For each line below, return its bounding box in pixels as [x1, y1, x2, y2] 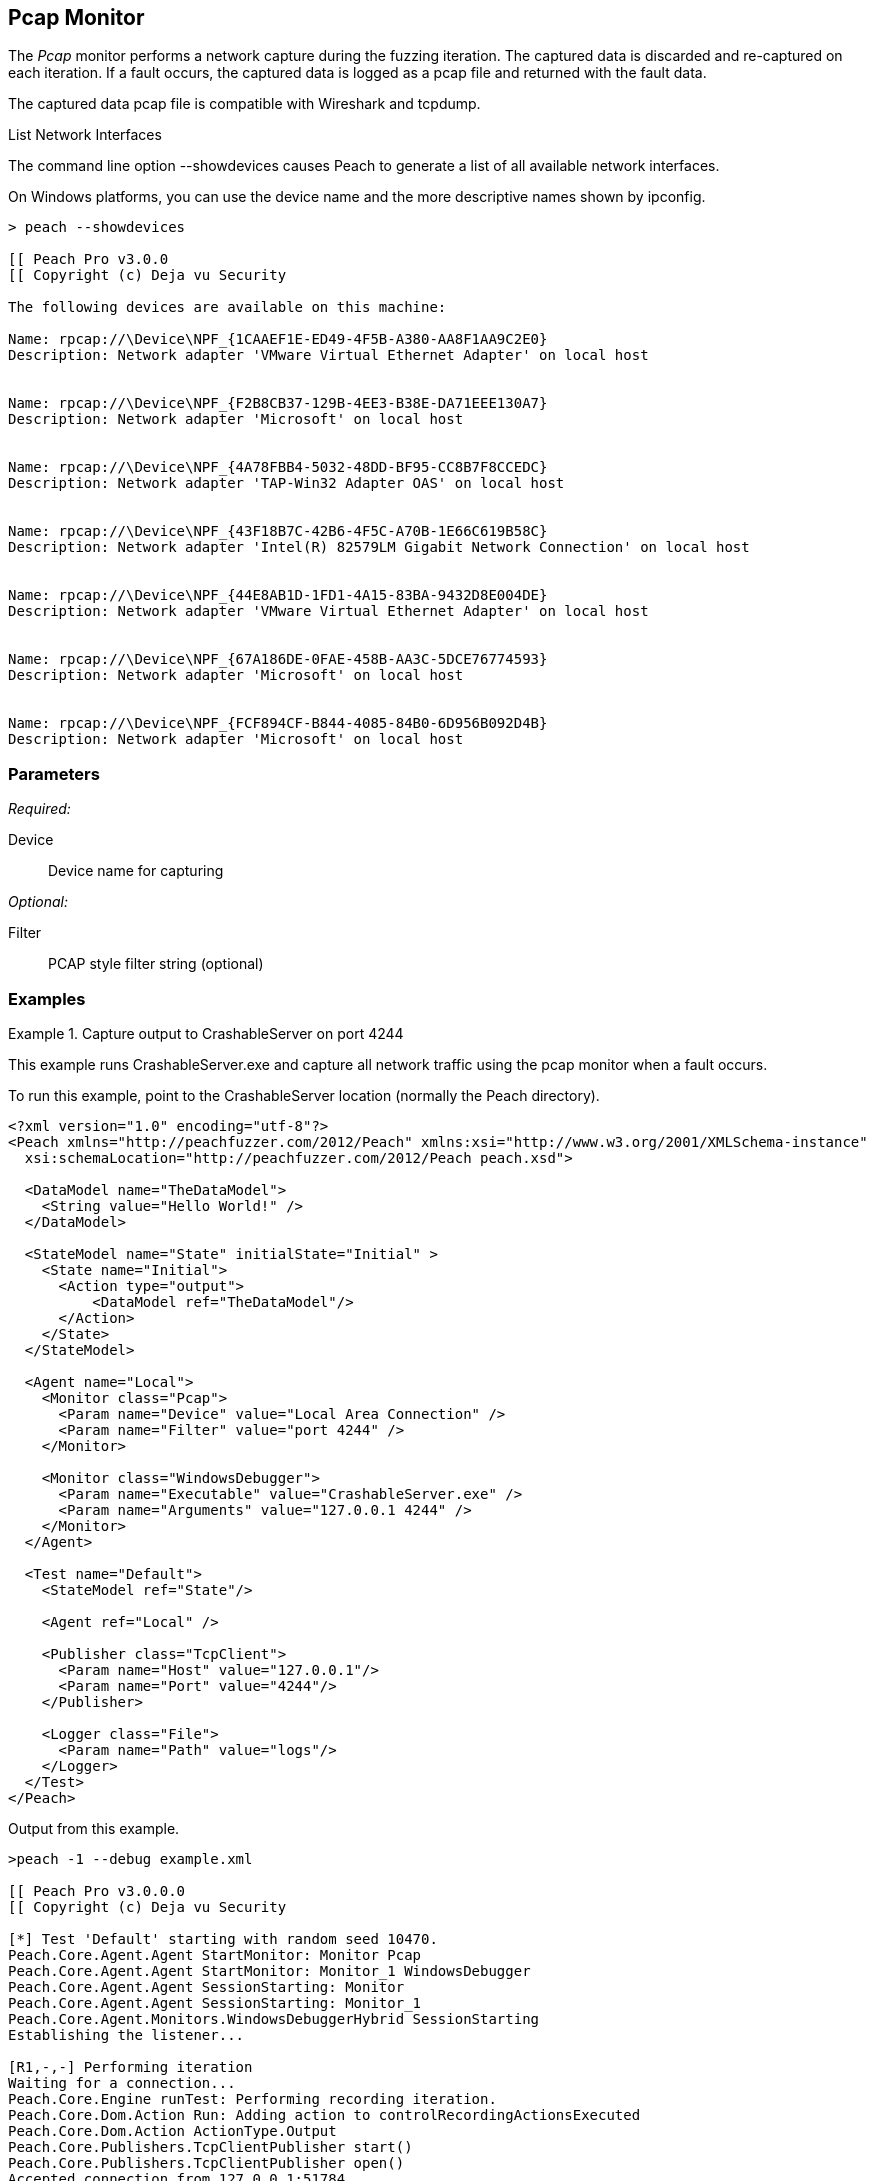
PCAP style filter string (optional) [48, 955, 264, 973]
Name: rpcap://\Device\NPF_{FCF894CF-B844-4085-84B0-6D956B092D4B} [8, 715, 548, 732]
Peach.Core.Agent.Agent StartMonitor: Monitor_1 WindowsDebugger [8, 1962, 531, 1979]
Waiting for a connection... [8, 2074, 236, 2091]
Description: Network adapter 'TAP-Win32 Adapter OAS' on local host [8, 475, 565, 492]
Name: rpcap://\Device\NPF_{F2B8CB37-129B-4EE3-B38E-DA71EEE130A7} [8, 395, 548, 412]
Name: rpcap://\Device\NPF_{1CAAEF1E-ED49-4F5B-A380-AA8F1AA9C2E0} [8, 331, 548, 348]
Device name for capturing [48, 862, 224, 880]
